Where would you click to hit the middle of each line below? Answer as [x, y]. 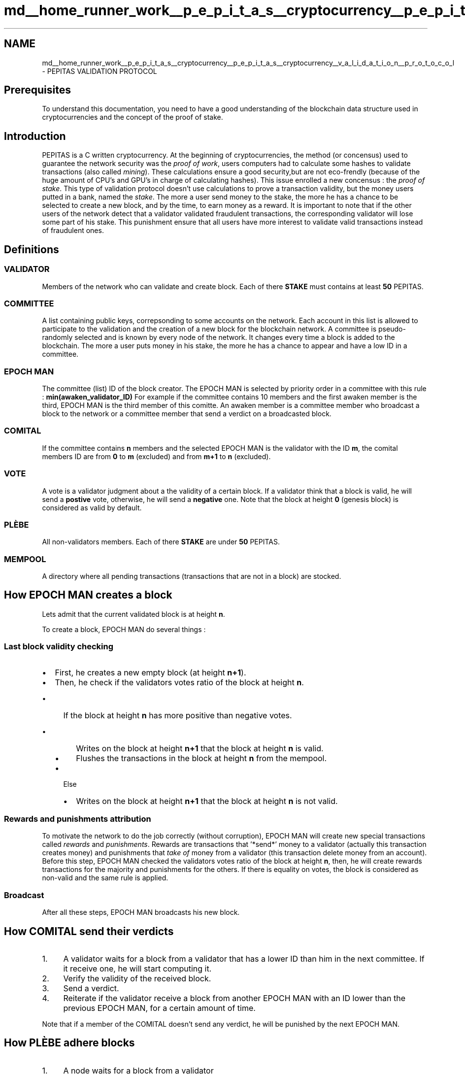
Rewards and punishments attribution [78, 819]
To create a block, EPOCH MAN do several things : [124, 629]
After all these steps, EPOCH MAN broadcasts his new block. [141, 912]
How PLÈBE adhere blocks [69, 1043]
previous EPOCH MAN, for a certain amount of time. [159, 1008]
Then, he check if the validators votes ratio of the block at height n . [179, 682]
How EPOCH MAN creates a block [88, 595]
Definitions [32, 249]
